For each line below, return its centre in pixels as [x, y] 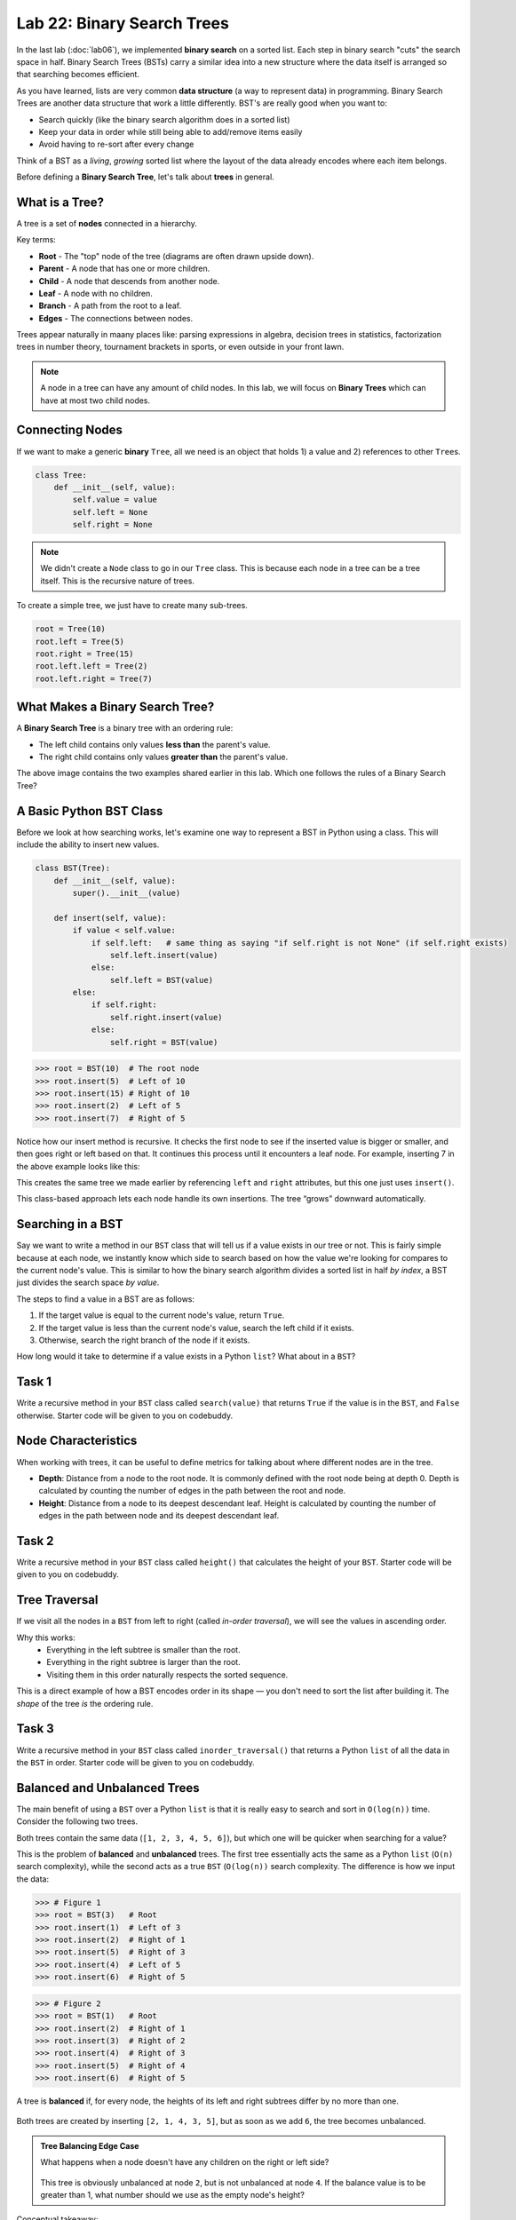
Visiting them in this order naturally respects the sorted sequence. [167, 1675]
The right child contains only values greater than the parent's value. [163, 757]
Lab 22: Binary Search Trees [123, 23]
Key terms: [36, 240]
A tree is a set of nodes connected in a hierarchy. [107, 223]
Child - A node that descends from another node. [129, 281]
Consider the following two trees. [77, 1821]
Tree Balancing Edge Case [90, 2145]
